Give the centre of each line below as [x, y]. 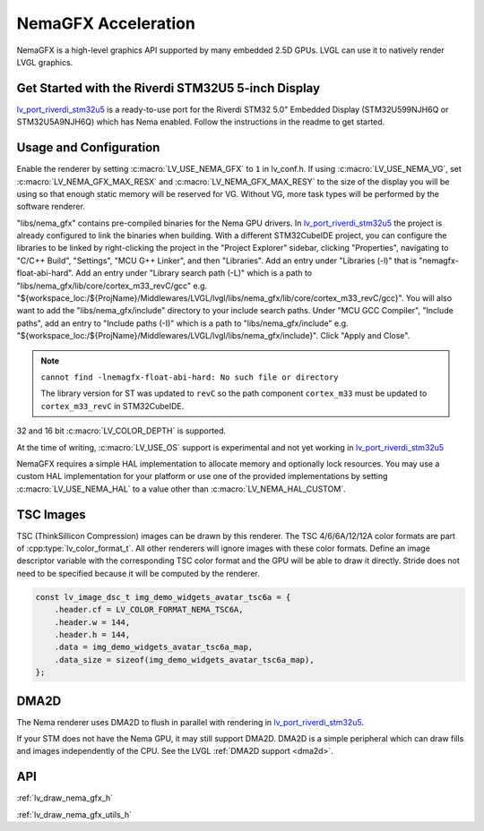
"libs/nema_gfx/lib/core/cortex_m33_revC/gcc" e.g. [112, 286]
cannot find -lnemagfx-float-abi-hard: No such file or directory [190, 377]
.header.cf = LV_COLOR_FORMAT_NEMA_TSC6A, [149, 610]
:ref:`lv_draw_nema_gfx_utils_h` [74, 814]
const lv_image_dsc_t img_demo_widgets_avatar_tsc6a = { [163, 597]
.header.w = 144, [92, 622]
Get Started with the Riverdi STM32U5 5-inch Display [169, 88]
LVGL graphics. [45, 62]
